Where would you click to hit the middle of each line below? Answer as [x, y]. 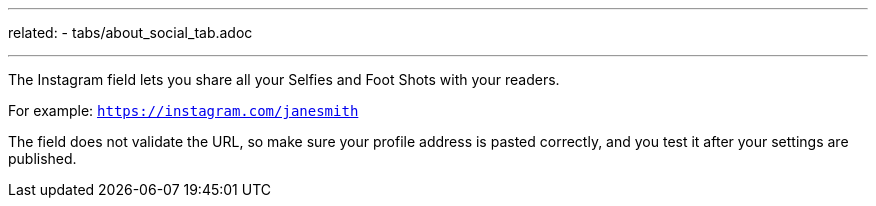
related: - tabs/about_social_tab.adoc [130, 32]
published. [42, 158]
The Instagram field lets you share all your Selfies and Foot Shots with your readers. [284, 79]
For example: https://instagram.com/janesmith [183, 110]
